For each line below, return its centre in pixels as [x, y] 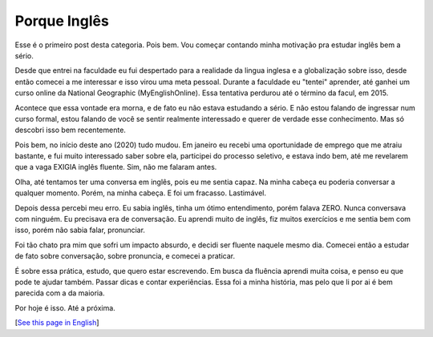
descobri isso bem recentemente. [70, 130]
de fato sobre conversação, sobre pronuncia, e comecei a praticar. [125, 256]
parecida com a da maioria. [60, 293]
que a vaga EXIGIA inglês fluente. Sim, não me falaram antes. [116, 167]
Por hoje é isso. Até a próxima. [65, 307]
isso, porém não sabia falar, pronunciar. [80, 230]
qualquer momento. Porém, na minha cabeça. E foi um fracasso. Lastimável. [140, 193]
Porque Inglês [62, 21]
